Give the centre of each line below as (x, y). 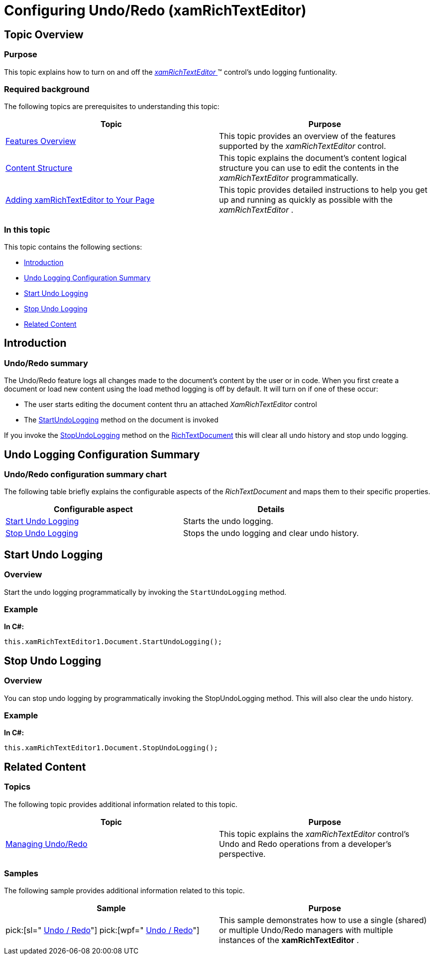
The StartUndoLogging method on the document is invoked (121, 420)
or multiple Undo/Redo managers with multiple (306, 930)
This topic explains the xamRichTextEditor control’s (314, 834)
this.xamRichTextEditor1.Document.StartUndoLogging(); (113, 642)
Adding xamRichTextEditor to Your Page (80, 200)
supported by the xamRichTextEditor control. (303, 146)
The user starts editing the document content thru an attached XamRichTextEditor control (170, 405)
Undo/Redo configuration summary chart (85, 475)
